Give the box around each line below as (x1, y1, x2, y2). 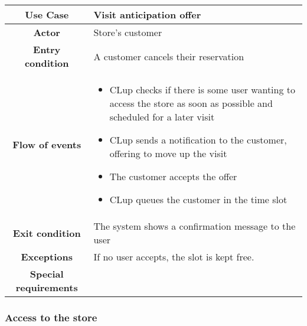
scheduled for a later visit (109, 110, 215, 123)
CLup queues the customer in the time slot (109, 193, 288, 206)
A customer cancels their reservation (93, 49, 244, 63)
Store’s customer (93, 25, 162, 39)
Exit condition (12, 226, 81, 240)
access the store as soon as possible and (109, 96, 273, 110)
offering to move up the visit (109, 146, 227, 160)
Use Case (25, 8, 69, 21)
